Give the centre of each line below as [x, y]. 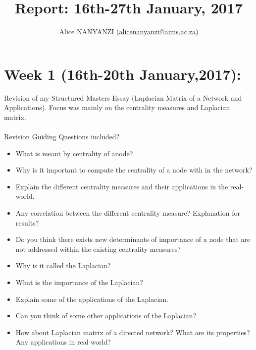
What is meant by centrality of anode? [74, 153]
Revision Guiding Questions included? [62, 137]
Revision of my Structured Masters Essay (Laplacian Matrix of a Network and [123, 97]
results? [27, 222]
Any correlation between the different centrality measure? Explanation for [128, 213]
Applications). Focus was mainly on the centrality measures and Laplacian [117, 107]
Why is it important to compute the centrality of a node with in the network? [134, 170]
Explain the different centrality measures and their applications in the [122, 186]
